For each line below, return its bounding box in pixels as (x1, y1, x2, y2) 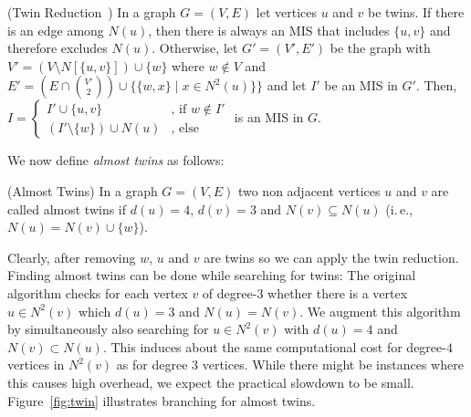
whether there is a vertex (267, 283, 408, 302)
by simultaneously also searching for (7, 319, 209, 339)
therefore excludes (7, 38, 108, 57)
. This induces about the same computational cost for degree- (102, 337, 446, 356)
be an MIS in (324, 76, 398, 95)
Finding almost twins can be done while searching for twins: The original (7, 266, 416, 285)
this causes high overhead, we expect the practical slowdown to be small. (7, 372, 414, 391)
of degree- (202, 283, 257, 302)
